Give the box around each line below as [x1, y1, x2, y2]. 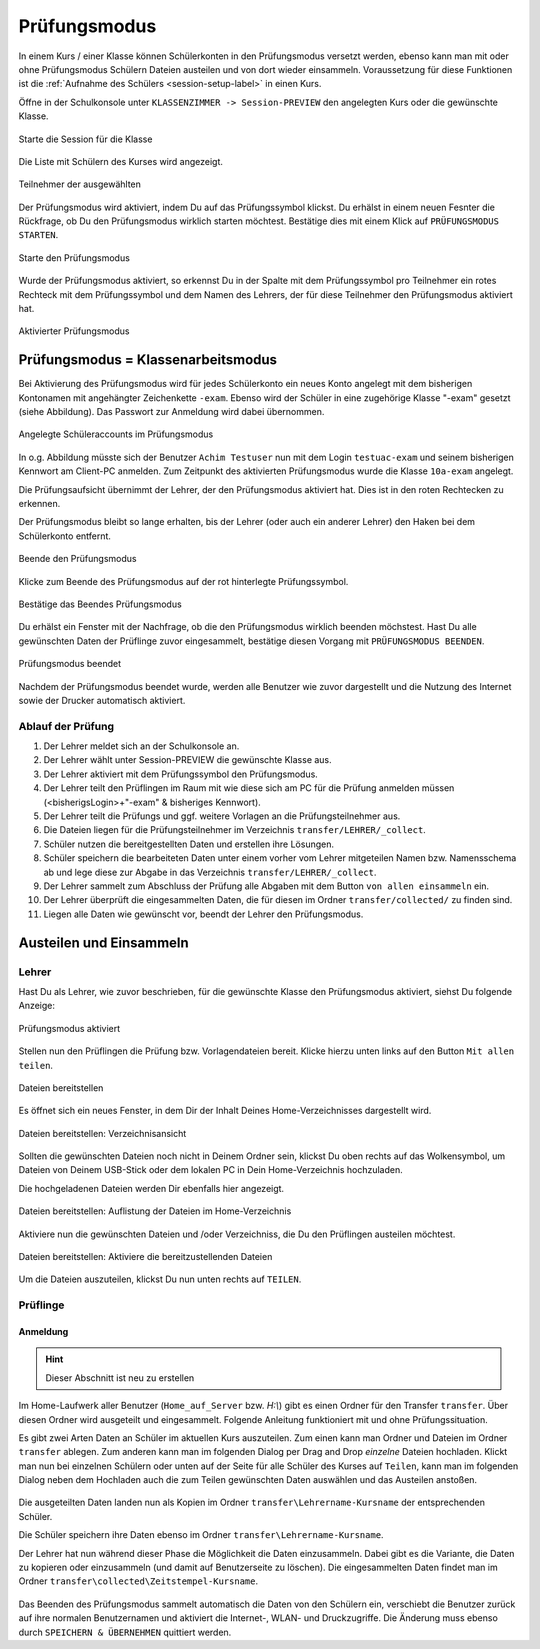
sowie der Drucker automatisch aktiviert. [18, 694, 186, 706]
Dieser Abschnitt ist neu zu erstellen [45, 1371, 195, 1384]
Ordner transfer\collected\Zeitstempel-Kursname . [18, 1575, 259, 1587]
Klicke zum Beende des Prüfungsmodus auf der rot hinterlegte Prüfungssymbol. [18, 575, 349, 587]
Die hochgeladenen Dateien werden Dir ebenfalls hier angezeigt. [18, 1182, 285, 1194]
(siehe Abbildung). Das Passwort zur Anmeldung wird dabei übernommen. [18, 406, 325, 418]
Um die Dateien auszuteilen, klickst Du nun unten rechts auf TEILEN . [18, 1273, 302, 1285]
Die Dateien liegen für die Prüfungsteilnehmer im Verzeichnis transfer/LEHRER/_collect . [43, 824, 427, 836]
